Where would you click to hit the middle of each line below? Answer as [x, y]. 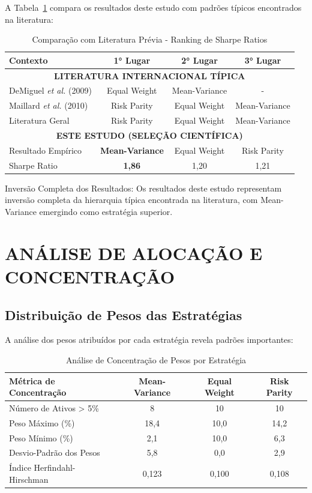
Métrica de [32, 380]
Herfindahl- [55, 467]
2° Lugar [199, 60]
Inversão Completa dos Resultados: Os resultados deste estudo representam [143, 188]
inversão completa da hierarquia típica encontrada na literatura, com [131, 200]
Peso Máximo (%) [42, 422]
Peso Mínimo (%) [41, 437]
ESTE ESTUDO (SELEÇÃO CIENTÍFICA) [149, 135]
